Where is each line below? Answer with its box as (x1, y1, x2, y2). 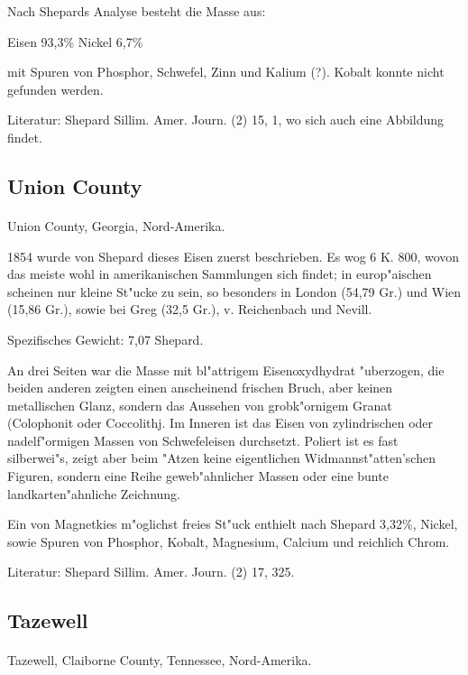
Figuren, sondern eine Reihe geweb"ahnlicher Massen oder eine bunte (7, 467, 389, 485)
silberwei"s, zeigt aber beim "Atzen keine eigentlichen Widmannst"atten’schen (7, 448, 436, 467)
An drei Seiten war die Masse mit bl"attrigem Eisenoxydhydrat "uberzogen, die (7, 360, 445, 379)
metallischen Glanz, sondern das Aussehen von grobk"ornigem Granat (7, 395, 392, 414)
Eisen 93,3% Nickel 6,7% (7, 32, 143, 51)
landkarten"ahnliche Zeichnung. (7, 484, 180, 503)
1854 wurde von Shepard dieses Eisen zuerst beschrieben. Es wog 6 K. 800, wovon (7, 246, 460, 265)
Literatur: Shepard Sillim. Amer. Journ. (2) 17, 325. (7, 562, 295, 581)
